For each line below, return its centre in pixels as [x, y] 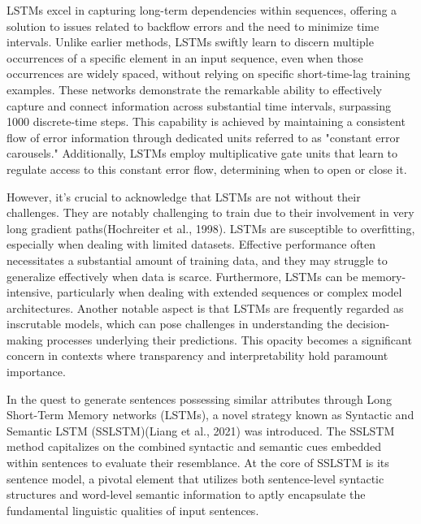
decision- [368, 324]
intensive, [30, 292]
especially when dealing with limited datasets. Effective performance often [191, 244]
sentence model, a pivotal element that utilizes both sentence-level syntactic [195, 478]
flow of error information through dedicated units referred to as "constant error [203, 137]
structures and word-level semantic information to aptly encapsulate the [186, 494]
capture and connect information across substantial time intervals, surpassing [199, 105]
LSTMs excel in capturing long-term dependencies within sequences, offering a [202, 10]
